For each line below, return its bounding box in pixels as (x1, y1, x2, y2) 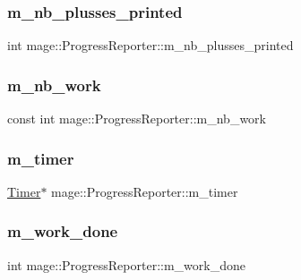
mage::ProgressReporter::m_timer (51, 182, 238, 200)
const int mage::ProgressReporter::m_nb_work (7, 109, 266, 128)
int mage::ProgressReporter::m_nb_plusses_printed (7, 36, 294, 55)
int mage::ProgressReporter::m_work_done (7, 255, 245, 274)
